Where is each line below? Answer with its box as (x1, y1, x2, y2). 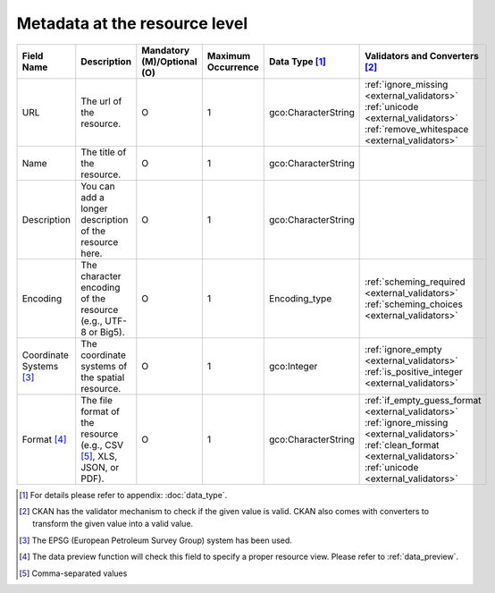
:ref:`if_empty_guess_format (365, 394, 482, 406)
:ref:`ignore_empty (365, 343, 442, 355)
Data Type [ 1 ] (269, 55, 326, 67)
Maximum (206, 49, 251, 62)
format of (80, 405, 121, 418)
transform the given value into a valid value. (32, 519, 194, 529)
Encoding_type (269, 292, 332, 304)
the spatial (80, 371, 125, 384)
